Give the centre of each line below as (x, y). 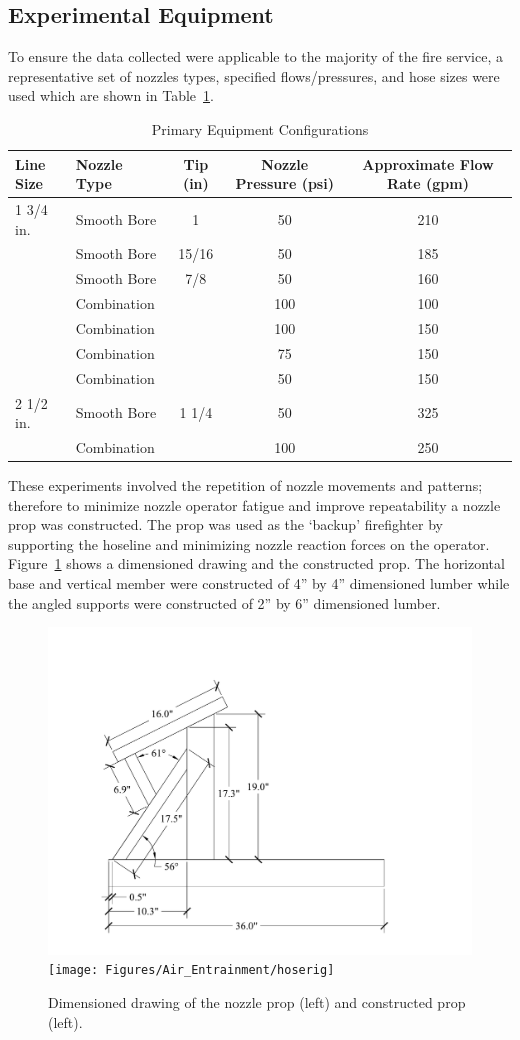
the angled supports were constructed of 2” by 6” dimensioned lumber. (224, 602)
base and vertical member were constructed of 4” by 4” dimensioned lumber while (259, 583)
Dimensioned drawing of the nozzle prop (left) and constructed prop (257, 1001)
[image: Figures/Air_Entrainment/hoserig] (191, 970)
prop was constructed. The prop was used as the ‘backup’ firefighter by (225, 524)
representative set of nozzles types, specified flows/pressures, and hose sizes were (254, 75)
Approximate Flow (428, 163)
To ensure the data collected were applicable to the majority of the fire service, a (255, 56)
